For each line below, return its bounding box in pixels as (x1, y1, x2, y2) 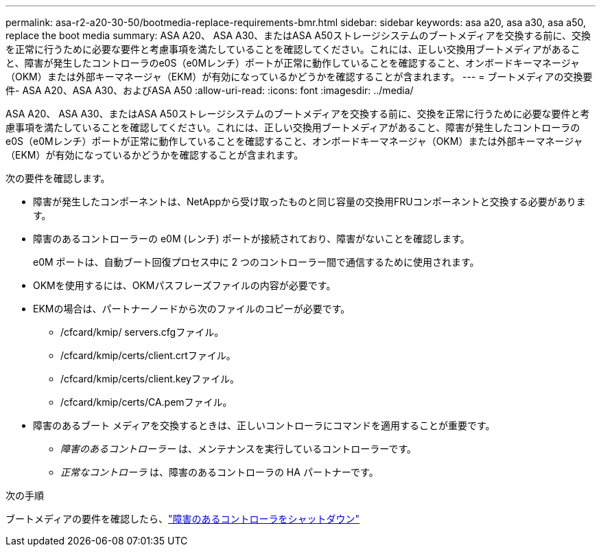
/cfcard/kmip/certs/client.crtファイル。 (60, 349, 236, 361)
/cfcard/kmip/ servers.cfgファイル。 (60, 326, 224, 338)
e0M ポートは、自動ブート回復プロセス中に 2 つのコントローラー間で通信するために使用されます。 (33, 256, 480, 268)
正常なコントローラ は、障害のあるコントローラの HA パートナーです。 (60, 466, 379, 478)
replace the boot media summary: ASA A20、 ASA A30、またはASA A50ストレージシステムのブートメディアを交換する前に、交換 (5, 30, 591, 41)
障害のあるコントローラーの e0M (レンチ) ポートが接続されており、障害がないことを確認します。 (33, 233, 470, 244)
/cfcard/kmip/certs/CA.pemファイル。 (60, 396, 233, 408)
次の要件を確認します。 (5, 172, 110, 184)
